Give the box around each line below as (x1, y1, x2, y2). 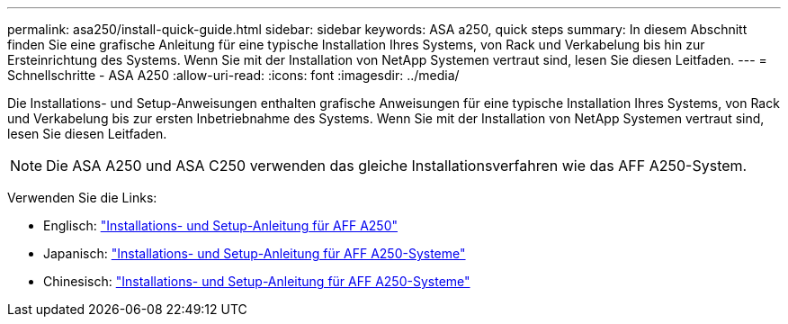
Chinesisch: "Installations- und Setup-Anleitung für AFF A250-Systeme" (43, 274, 470, 289)
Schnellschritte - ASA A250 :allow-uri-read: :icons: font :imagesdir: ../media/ (7, 67, 460, 83)
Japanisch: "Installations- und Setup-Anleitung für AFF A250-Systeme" (43, 246, 466, 261)
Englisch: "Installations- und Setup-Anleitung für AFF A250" (43, 218, 398, 233)
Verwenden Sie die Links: (7, 190, 157, 205)
